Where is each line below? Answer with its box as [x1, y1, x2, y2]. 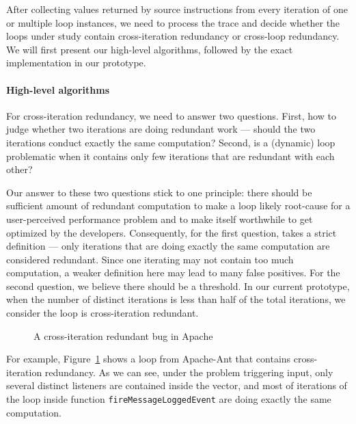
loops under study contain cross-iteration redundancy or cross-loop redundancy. [6, 29, 340, 43]
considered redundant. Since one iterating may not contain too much [6, 252, 294, 266]
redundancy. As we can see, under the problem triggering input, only [44, 365, 333, 379]
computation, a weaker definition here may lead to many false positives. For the [6, 265, 340, 280]
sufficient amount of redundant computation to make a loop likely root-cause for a [6, 198, 351, 213]
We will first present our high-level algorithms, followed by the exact [6, 42, 293, 56]
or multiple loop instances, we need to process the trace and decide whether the [6, 15, 340, 29]
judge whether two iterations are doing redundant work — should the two [6, 122, 316, 136]
